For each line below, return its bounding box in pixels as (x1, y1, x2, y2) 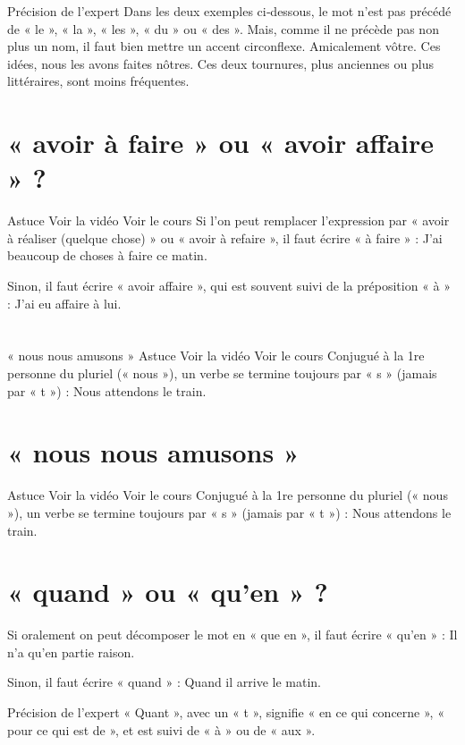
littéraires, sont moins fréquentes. (7, 72, 190, 90)
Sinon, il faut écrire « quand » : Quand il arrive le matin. (7, 673, 321, 691)
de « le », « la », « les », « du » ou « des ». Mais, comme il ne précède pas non (7, 19, 439, 38)
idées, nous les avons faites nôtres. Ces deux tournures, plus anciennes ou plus (7, 54, 434, 72)
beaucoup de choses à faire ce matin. (7, 246, 207, 265)
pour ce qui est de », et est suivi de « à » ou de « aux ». (7, 720, 316, 739)
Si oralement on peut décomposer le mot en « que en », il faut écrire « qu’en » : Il (7, 625, 458, 644)
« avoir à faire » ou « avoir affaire (7, 124, 434, 161)
